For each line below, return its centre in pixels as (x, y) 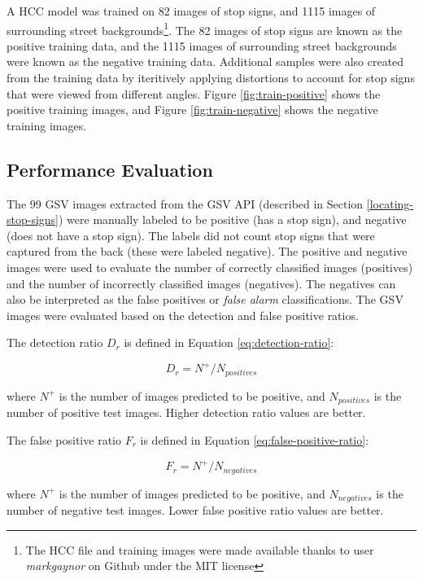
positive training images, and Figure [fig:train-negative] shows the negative (192, 110)
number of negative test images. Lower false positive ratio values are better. (195, 509)
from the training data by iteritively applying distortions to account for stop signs (211, 78)
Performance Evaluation (110, 169)
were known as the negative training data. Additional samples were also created (205, 61)
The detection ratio (55, 342)
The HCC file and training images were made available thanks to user (200, 549)
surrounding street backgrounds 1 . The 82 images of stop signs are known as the (205, 29)
